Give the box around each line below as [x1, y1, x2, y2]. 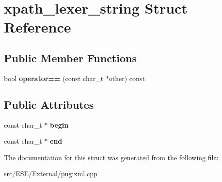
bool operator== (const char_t [4, 73, 104, 83]
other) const [109, 73, 145, 83]
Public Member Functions [4, 50, 137, 65]
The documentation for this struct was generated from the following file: [4, 152, 219, 162]
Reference [4, 17, 71, 37]
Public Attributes [4, 97, 94, 112]
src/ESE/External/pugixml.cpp [4, 168, 97, 179]
